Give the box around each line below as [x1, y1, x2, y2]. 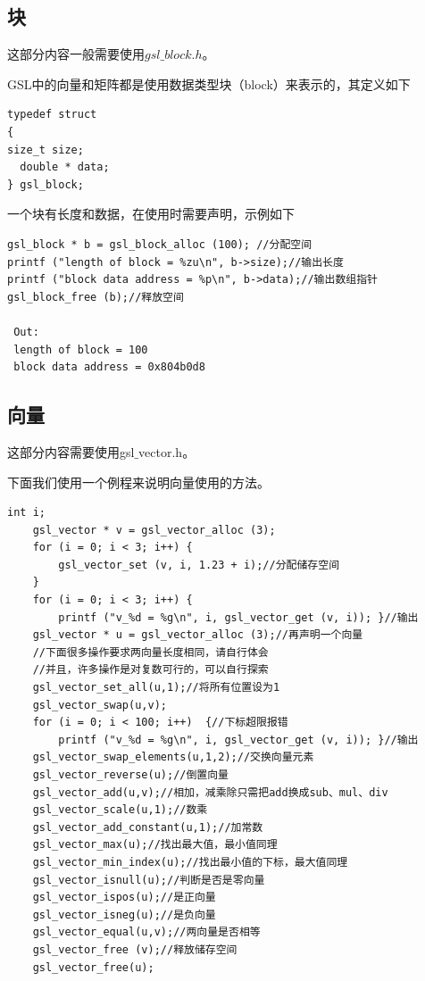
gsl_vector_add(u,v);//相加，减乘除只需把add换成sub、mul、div [32, 786, 388, 799]
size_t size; [7, 143, 84, 156]
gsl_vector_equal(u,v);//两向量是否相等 [32, 926, 261, 939]
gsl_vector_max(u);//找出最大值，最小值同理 [32, 838, 278, 852]
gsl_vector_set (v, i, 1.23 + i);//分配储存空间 [58, 558, 340, 571]
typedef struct [7, 108, 97, 121]
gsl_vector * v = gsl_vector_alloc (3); [32, 523, 276, 536]
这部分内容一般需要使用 [7, 45, 145, 63]
